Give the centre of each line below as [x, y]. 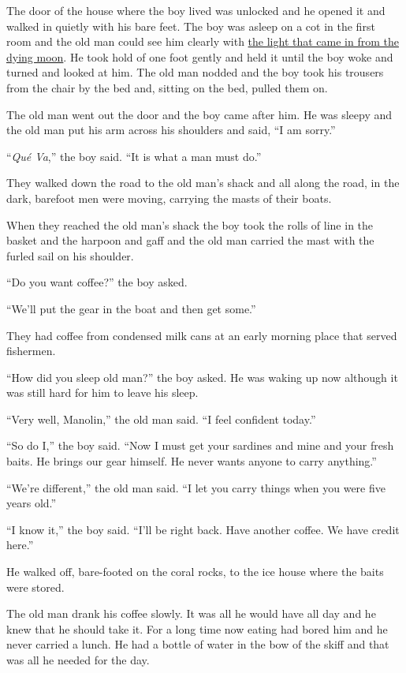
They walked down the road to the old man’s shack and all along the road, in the [203, 183]
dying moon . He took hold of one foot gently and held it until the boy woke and [200, 56]
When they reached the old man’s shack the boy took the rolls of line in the [190, 224]
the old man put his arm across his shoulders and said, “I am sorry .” [171, 130]
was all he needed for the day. [78, 660]
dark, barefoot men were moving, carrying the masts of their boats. [169, 198]
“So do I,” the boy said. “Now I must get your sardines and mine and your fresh [200, 445]
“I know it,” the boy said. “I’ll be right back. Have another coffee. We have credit [203, 529]
